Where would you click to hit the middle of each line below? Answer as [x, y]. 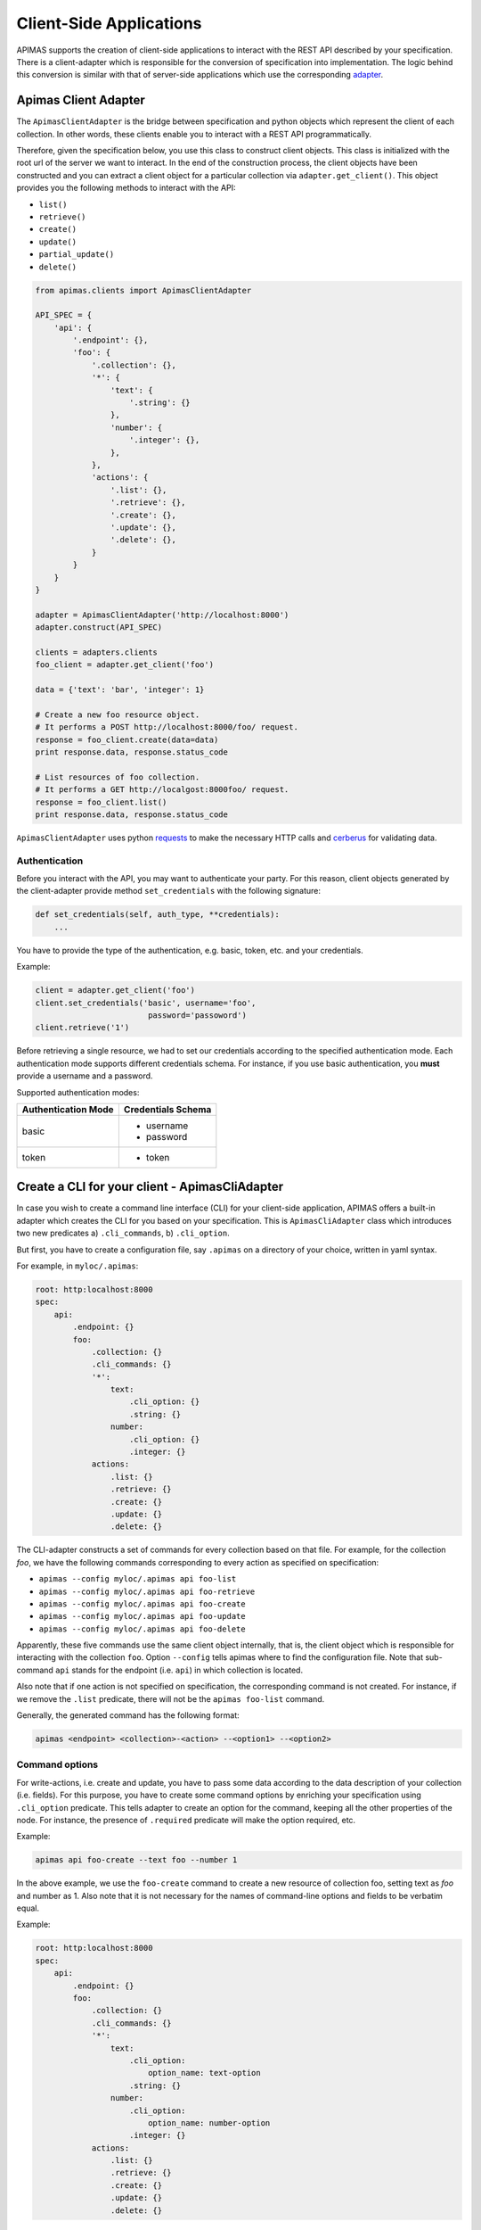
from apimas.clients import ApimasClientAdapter [143, 290]
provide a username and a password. [85, 1076]
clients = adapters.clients [96, 652]
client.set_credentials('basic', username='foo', [146, 1003]
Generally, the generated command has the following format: [128, 1715]
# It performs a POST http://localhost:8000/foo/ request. [167, 727]
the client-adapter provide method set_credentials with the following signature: [168, 891]
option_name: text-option [204, 2073]
